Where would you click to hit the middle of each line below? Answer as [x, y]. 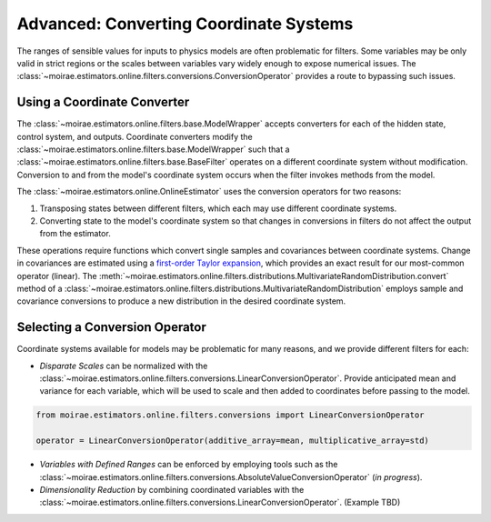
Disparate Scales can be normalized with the [124, 366]
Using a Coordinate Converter [103, 102]
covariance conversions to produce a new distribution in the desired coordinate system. [181, 301]
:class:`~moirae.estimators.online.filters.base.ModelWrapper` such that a [153, 149]
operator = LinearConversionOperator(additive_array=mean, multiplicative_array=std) [232, 441]
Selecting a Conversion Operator [111, 327]
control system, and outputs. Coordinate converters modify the [135, 136]
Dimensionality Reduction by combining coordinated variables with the [172, 489]
